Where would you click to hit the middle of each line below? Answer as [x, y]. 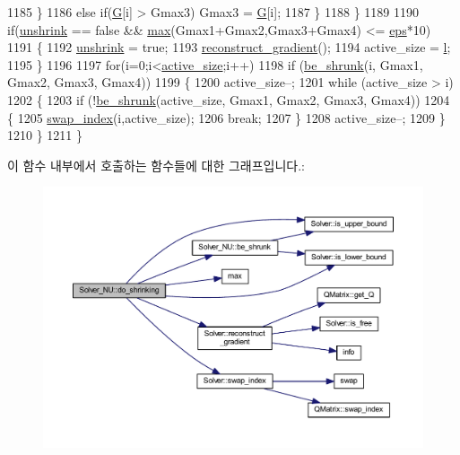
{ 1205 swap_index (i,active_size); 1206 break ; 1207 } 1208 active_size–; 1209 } [226, 117]
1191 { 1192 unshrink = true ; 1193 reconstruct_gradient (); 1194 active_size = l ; [229, 47]
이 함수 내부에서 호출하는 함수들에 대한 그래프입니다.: [156, 165]
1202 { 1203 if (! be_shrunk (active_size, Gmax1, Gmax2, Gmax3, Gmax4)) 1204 [229, 99]
